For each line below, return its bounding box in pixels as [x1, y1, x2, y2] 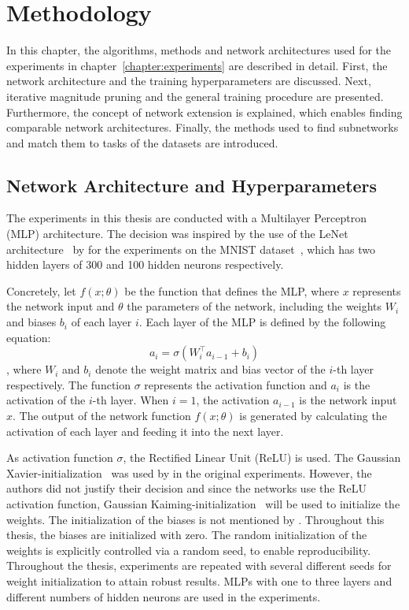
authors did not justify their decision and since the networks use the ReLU [6, 480, 367, 497]
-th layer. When [92, 392, 169, 408]
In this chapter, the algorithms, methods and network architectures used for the [6, 42, 392, 58]
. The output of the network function [13, 407, 191, 424]
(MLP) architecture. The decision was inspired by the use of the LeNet [6, 225, 348, 242]
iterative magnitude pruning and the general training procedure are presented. [6, 87, 384, 104]
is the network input [299, 392, 397, 408]
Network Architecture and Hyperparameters [6, 173, 378, 197]
